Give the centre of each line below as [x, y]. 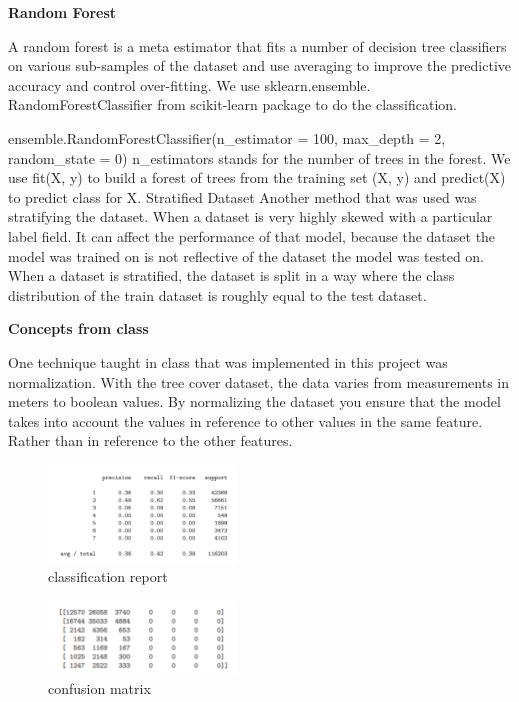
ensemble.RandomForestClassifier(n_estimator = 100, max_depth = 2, [227, 137]
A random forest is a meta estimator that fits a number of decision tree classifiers [257, 45]
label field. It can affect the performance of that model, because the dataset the [252, 235]
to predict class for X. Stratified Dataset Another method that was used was [242, 196]
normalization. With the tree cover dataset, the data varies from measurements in [259, 381]
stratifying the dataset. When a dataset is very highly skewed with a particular [250, 216]
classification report [108, 576]
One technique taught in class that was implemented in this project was [228, 361]
